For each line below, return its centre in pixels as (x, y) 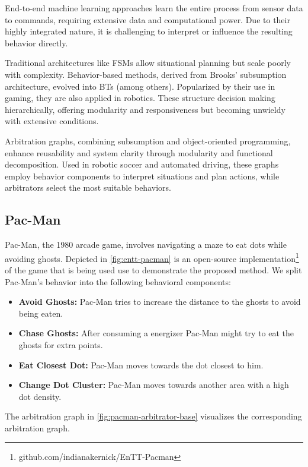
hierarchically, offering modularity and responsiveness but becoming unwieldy (145, 109)
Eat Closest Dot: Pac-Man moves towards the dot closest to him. (141, 365)
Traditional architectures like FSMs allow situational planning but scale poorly (148, 63)
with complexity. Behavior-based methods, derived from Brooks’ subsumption (146, 74)
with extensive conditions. (52, 121)
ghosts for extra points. (61, 344)
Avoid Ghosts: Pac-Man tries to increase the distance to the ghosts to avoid (160, 302)
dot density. (40, 396)
